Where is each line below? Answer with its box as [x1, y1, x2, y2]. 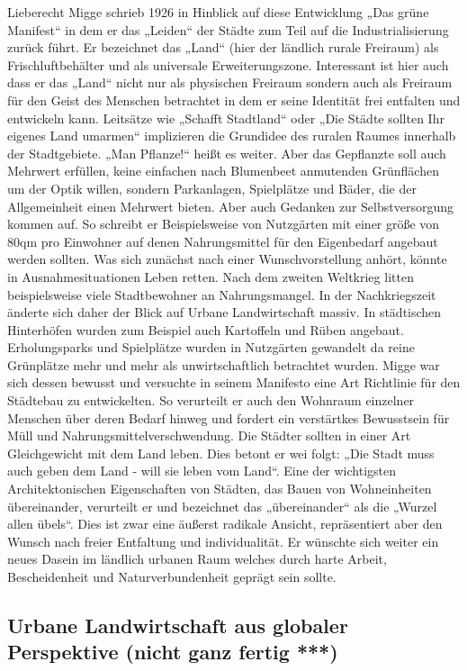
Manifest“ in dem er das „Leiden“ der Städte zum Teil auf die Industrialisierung [7, 20, 449, 39]
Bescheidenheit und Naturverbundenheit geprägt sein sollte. [7, 567, 337, 585]
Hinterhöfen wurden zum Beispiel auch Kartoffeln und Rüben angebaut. [7, 320, 404, 339]
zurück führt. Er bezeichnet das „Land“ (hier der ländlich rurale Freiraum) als [7, 38, 439, 57]
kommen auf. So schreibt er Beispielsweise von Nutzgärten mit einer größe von [7, 214, 440, 233]
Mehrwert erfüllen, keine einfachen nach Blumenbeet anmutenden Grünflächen [7, 161, 439, 180]
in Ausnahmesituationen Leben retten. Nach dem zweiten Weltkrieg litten [7, 267, 414, 286]
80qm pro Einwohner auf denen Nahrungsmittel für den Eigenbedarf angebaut [7, 231, 438, 250]
